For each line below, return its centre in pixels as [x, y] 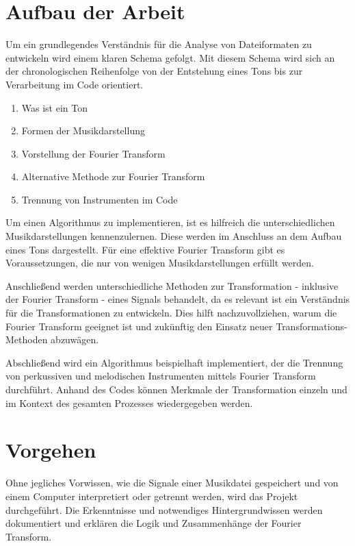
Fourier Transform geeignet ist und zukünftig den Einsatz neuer [139, 326]
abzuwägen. [75, 339]
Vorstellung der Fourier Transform [93, 153]
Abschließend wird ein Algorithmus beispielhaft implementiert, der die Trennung [174, 362]
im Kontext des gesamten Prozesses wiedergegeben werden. [129, 402]
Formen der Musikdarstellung [83, 131]
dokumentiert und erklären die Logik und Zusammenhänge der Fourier [154, 523]
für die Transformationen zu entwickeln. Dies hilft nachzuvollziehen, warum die [171, 313]
